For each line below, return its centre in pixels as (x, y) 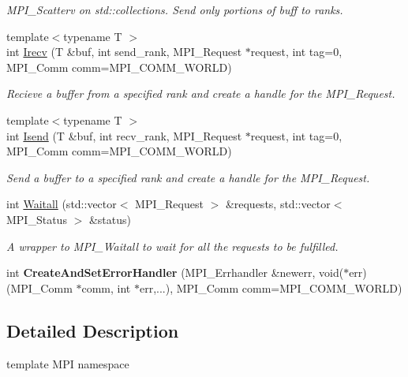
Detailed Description (93, 330)
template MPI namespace (68, 363)
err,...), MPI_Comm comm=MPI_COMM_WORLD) (271, 287)
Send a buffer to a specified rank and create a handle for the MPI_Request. (188, 177)
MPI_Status (37, 219)
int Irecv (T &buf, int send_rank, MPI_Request (124, 52)
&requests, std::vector (278, 204)
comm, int (106, 287)
